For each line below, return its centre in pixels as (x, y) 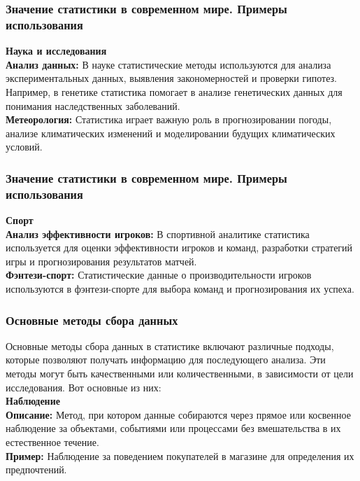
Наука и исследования (56, 51)
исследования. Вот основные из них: (84, 387)
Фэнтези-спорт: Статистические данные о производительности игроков (159, 275)
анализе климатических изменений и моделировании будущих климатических (171, 133)
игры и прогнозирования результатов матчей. (101, 261)
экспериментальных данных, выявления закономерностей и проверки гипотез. (171, 78)
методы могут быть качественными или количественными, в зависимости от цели (180, 373)
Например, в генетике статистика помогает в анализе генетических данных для (174, 91)
